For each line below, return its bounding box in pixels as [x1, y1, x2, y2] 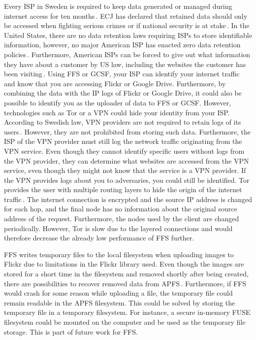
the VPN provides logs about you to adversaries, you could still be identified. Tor [4, 174, 250, 185]
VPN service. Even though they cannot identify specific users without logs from [4, 145, 245, 156]
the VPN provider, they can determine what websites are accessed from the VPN [4, 155, 249, 166]
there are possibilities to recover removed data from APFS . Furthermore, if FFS [4, 278, 246, 288]
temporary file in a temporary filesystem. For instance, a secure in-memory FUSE [4, 307, 251, 317]
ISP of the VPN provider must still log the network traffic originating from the [4, 136, 242, 146]
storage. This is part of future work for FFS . [4, 326, 138, 337]
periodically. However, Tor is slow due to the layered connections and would [4, 223, 233, 233]
